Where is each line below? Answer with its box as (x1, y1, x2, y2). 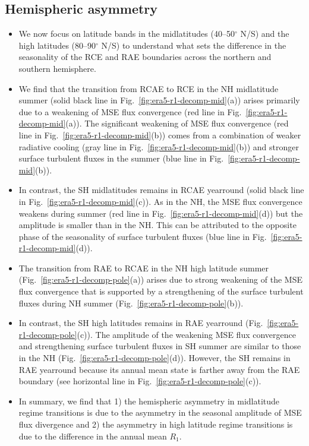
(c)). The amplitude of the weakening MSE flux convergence (77, 328, 296, 340)
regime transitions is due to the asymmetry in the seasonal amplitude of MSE (18, 406, 302, 419)
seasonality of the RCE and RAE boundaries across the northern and (18, 50, 272, 63)
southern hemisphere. (18, 62, 96, 74)
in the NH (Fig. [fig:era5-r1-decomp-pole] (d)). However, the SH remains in (18, 352, 291, 364)
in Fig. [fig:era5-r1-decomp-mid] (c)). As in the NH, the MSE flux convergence (18, 195, 302, 207)
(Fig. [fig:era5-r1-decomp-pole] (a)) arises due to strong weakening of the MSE (18, 273, 302, 286)
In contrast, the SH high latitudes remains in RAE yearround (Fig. (18, 317, 263, 329)
